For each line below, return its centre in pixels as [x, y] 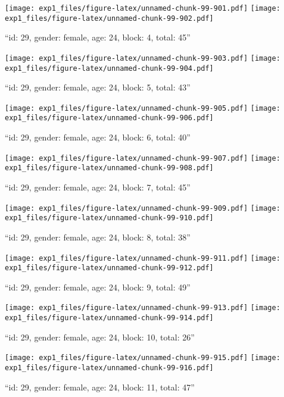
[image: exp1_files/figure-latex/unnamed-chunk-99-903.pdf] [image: [143, 58]
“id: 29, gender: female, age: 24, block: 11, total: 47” [100, 387]
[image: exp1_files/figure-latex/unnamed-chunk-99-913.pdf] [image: [143, 308]
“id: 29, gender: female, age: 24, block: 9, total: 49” [98, 287]
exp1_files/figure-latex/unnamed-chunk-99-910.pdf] [109, 218]
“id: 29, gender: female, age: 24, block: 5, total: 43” [98, 87]
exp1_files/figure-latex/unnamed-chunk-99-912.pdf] [109, 268]
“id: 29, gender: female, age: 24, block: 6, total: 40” [98, 137]
